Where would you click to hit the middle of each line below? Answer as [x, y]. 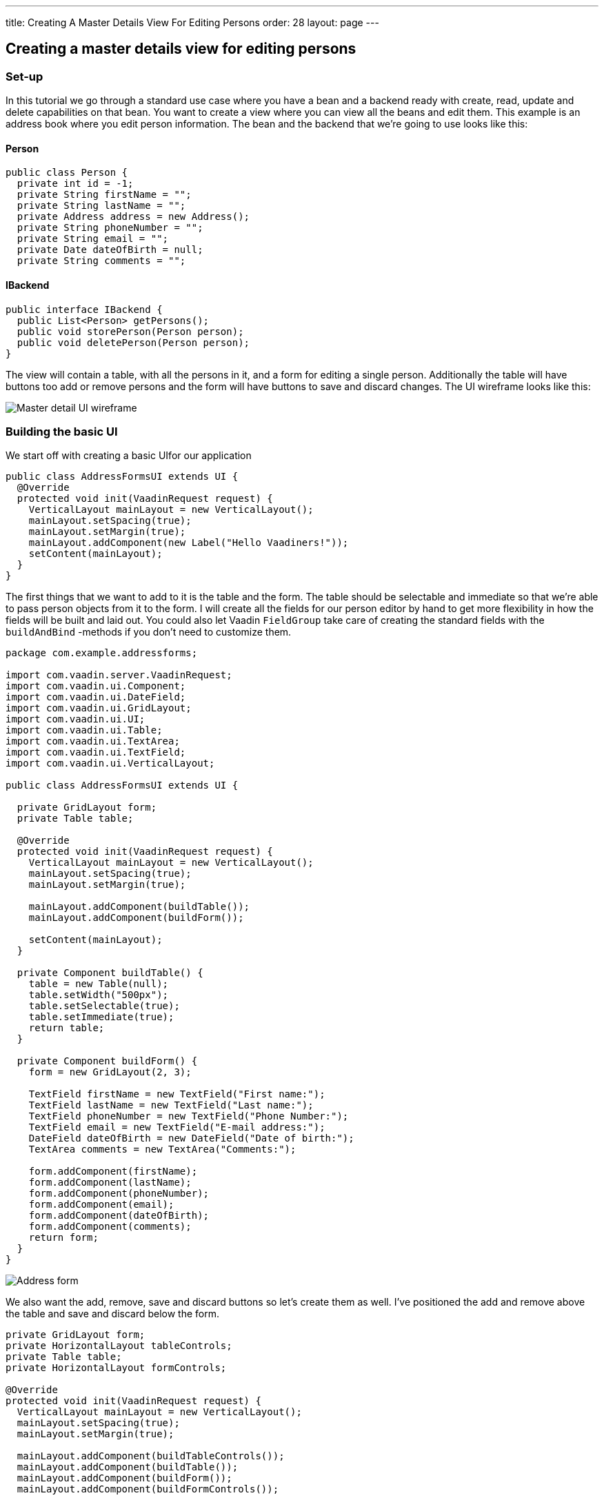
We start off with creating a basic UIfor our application [129, 456]
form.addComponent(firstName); [113, 1172]
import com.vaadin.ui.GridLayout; [99, 708]
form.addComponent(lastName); [110, 1183]
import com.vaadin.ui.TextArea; [93, 741]
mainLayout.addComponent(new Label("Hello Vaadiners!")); [189, 543]
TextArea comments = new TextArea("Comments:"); [162, 1149]
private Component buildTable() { [110, 973]
